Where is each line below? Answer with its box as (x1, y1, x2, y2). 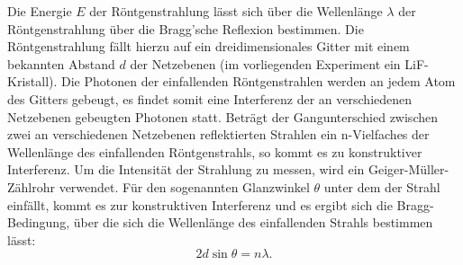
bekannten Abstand (7, 54, 115, 73)
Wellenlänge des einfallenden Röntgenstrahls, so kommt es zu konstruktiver (7, 142, 422, 161)
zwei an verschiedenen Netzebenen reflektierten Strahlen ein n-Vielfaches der (7, 125, 430, 144)
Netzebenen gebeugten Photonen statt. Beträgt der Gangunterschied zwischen (7, 107, 438, 126)
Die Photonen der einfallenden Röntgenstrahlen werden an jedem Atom (61, 72, 456, 91)
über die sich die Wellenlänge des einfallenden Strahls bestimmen (73, 213, 433, 232)
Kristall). (7, 72, 58, 91)
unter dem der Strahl (323, 177, 440, 196)
